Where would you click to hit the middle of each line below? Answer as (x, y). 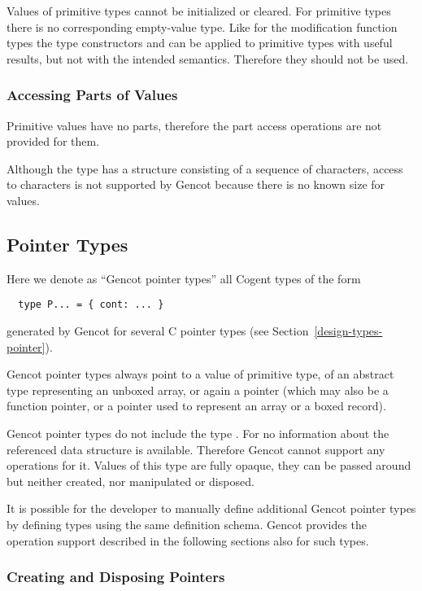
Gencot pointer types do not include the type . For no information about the (198, 433)
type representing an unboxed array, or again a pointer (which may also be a (198, 390)
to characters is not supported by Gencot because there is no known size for (196, 184)
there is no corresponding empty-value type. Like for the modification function (202, 26)
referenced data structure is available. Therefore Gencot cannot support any (196, 449)
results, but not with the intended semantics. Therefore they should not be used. (208, 58)
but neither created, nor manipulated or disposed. (131, 481)
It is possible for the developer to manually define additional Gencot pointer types (211, 508)
